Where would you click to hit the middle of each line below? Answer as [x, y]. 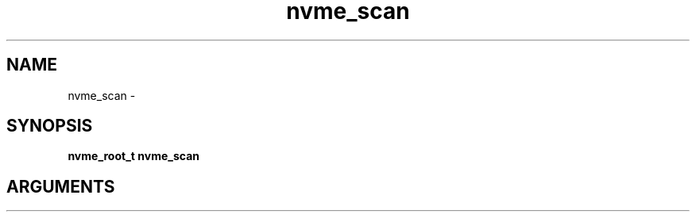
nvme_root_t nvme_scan [133, 156]
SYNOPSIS [50, 126]
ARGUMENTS [61, 186]
